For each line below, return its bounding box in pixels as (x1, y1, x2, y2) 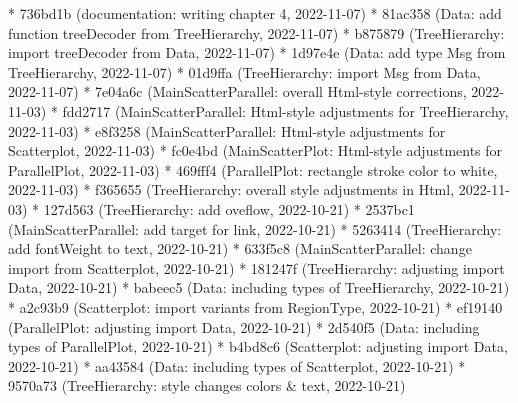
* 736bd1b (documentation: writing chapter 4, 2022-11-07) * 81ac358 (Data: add (8, 3, 502, 23)
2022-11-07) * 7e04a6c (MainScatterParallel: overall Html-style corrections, (8, 81, 467, 102)
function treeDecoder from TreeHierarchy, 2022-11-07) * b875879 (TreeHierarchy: (8, 22, 505, 43)
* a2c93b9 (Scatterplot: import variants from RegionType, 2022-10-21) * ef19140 (8, 296, 503, 317)
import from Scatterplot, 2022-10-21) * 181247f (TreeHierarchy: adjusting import (8, 257, 505, 278)
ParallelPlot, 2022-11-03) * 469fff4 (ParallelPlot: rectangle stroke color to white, (8, 159, 498, 180)
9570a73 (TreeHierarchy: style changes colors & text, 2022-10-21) (8, 375, 406, 396)
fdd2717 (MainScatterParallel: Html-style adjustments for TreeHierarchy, (62, 100, 509, 121)
